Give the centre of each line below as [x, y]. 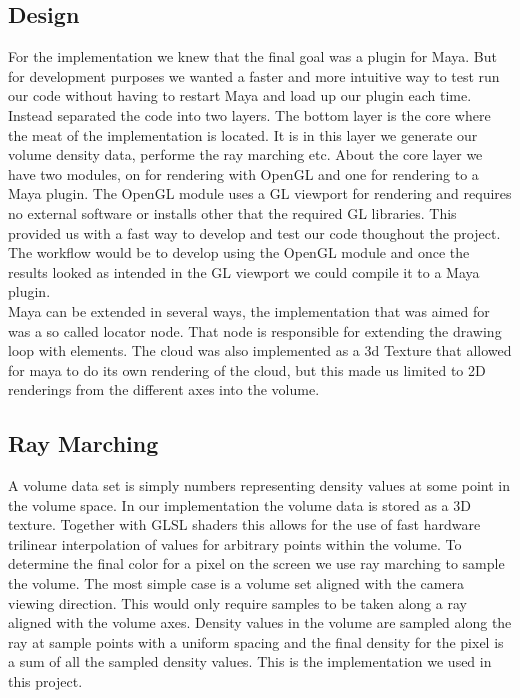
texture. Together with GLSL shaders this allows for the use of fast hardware [244, 524]
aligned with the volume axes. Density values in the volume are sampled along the [260, 622]
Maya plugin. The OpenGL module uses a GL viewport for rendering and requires [260, 193]
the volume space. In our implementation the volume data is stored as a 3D [239, 504]
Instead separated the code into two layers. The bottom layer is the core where [249, 114]
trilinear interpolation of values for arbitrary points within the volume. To [235, 543]
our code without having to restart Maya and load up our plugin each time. [240, 95]
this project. [45, 681]
